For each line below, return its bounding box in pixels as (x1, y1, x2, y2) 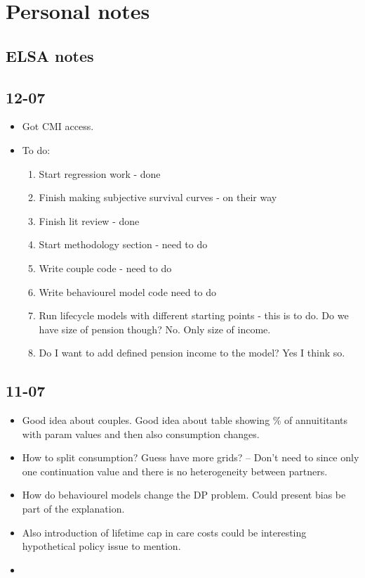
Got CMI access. (22, 119, 94, 134)
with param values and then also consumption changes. (22, 426, 260, 441)
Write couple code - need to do (39, 260, 172, 275)
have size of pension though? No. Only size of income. (39, 321, 271, 336)
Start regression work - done (39, 166, 161, 181)
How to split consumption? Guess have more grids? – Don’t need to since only (22, 450, 359, 465)
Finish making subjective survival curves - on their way (39, 190, 277, 205)
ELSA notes (6, 44, 94, 66)
